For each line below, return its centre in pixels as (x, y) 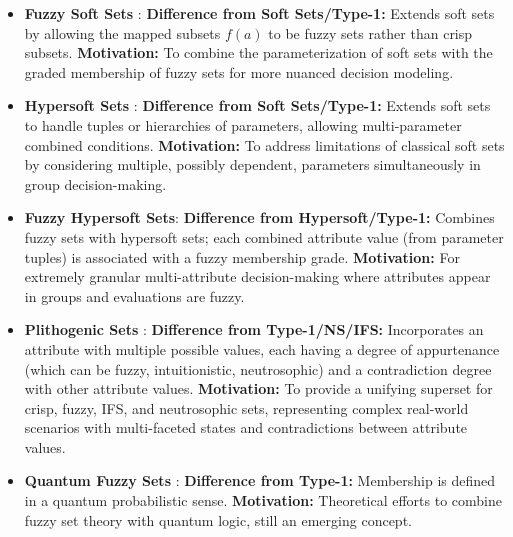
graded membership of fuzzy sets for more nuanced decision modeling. (239, 71)
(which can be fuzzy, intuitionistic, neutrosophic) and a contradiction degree (258, 368)
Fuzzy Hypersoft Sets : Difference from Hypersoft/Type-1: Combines (259, 217)
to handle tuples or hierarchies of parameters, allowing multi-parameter (243, 124)
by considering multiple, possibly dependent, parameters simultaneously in (252, 164)
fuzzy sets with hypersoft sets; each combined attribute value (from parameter (264, 236)
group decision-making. (95, 183)
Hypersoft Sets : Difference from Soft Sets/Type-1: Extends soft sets (257, 105)
